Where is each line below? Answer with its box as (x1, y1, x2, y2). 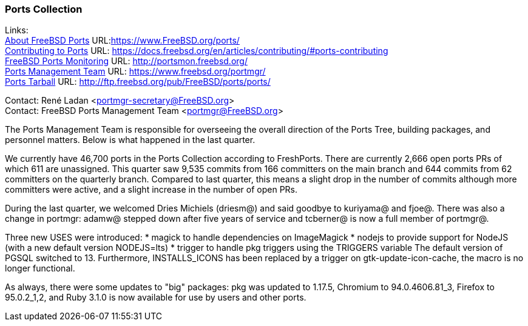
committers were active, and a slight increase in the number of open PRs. (5, 184, 298, 195)
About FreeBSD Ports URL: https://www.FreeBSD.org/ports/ (5, 35, 240, 46)
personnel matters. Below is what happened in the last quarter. (5, 135, 256, 145)
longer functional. (5, 263, 75, 274)
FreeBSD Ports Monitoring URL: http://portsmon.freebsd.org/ (5, 56, 248, 67)
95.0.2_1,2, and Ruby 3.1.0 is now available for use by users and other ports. (5, 292, 306, 303)
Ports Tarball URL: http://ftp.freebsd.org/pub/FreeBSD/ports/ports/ (5, 76, 271, 87)
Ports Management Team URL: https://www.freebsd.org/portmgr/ (5, 66, 266, 77)
